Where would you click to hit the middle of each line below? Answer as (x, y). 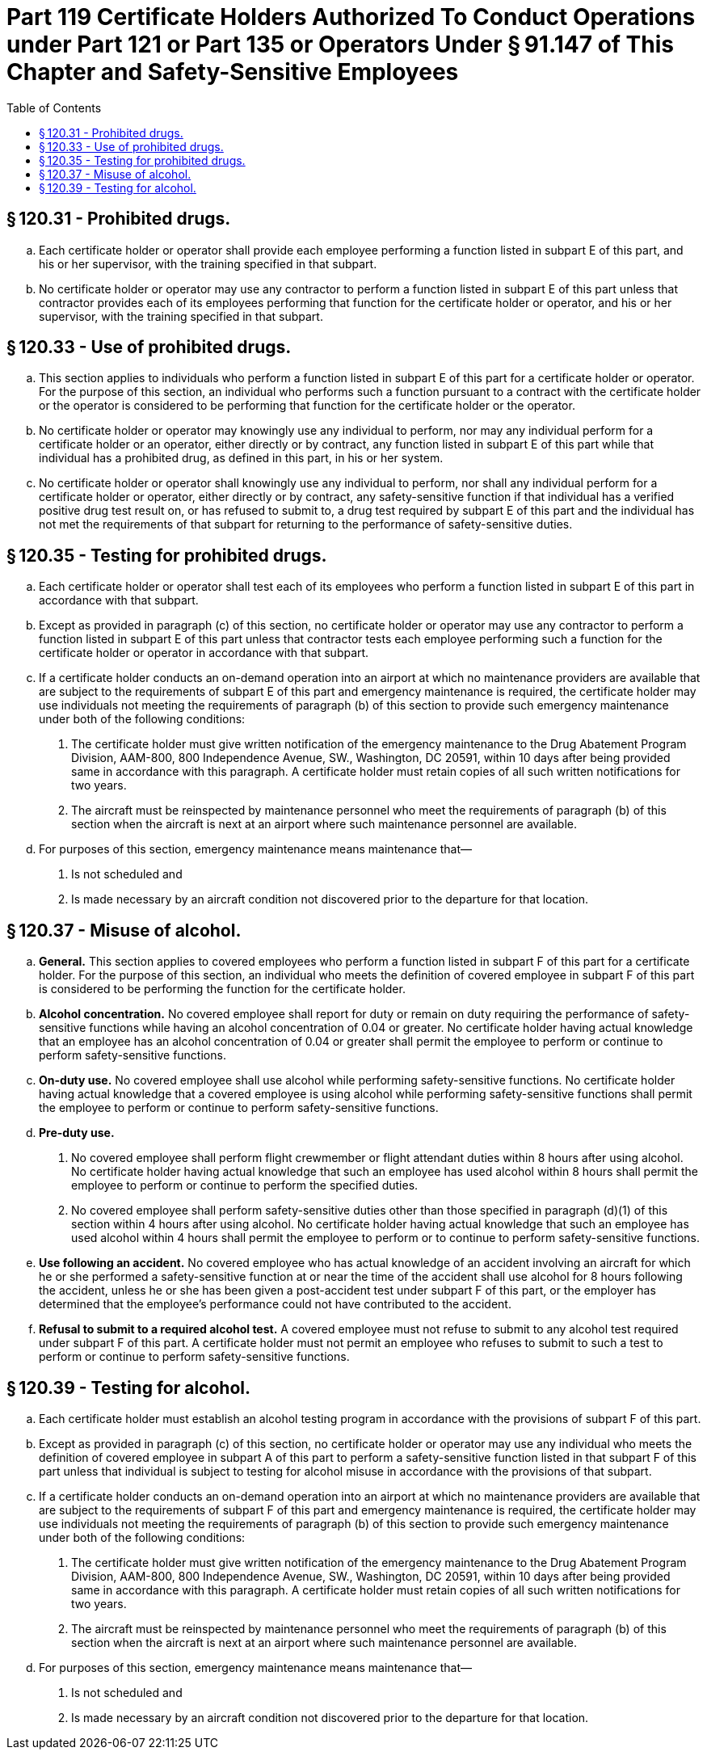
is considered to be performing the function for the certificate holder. (222, 989)
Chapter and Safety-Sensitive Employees (233, 72)
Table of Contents (54, 107)
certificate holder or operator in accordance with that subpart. (204, 653)
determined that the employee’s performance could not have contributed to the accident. (275, 1304)
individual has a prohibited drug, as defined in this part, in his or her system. (241, 458)
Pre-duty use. (77, 1133)
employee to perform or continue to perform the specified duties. (245, 1185)
